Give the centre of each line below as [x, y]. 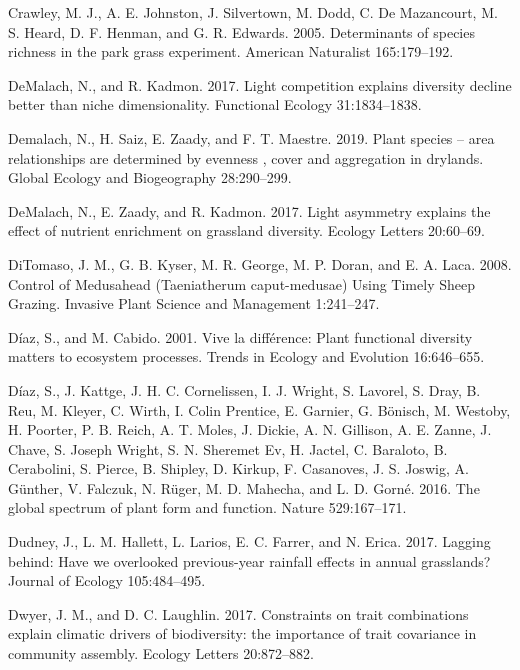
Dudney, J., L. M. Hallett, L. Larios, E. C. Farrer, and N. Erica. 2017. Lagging [249, 541]
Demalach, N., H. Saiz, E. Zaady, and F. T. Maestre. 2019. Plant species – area [251, 137]
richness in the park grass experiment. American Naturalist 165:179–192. [231, 51]
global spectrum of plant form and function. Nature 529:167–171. [207, 507]
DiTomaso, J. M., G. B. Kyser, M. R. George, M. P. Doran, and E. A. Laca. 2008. [260, 263]
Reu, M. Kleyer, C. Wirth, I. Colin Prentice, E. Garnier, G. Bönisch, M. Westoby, [259, 409]
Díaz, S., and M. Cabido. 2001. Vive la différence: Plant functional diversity [240, 336]
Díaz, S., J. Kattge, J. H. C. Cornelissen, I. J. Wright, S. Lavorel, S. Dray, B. [244, 389]
